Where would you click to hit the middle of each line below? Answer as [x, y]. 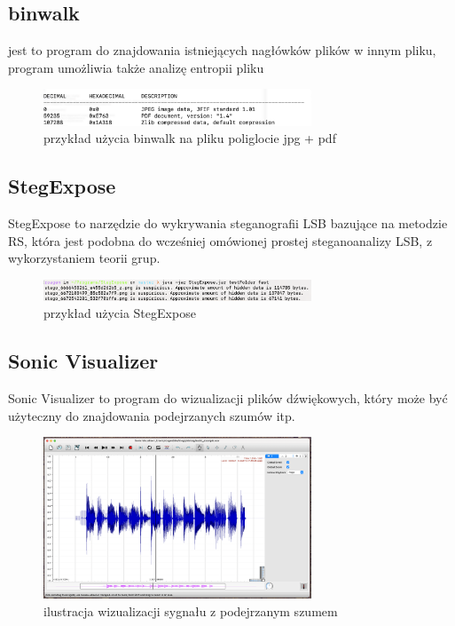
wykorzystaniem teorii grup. [84, 258]
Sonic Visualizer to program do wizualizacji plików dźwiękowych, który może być [228, 397]
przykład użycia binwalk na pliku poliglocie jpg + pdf [190, 138]
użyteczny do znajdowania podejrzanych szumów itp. [152, 415]
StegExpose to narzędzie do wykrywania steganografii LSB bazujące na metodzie [228, 223]
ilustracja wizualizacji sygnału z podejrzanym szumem [191, 610]
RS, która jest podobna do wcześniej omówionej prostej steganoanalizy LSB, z [220, 240]
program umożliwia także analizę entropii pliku [136, 67]
